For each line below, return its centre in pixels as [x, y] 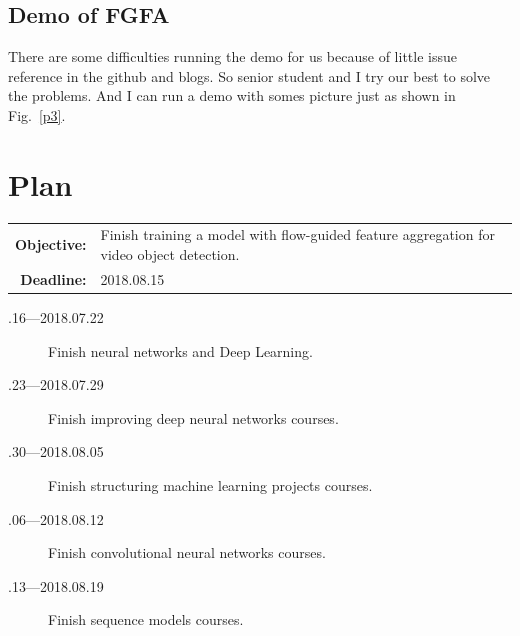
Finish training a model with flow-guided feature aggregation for [297, 234]
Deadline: [53, 278]
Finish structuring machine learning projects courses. [210, 484]
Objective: [51, 244]
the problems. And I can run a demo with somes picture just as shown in [232, 95]
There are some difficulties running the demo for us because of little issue [232, 56]
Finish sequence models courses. [146, 619]
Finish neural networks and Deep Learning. [180, 350]
